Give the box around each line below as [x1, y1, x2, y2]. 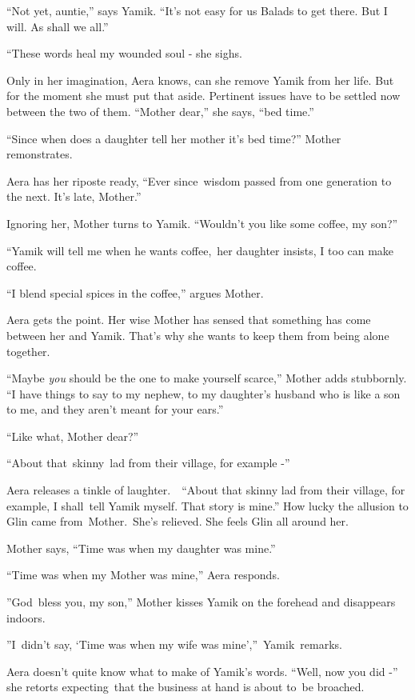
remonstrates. [6, 146, 73, 162]
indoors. [6, 609, 46, 626]
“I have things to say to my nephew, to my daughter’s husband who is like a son [6, 385, 401, 402]
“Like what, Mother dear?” [6, 427, 139, 444]
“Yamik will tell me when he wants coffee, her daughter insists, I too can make [6, 242, 394, 258]
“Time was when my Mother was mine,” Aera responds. [6, 566, 280, 583]
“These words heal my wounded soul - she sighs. [6, 45, 242, 62]
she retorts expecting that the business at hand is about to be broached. [6, 678, 365, 695]
